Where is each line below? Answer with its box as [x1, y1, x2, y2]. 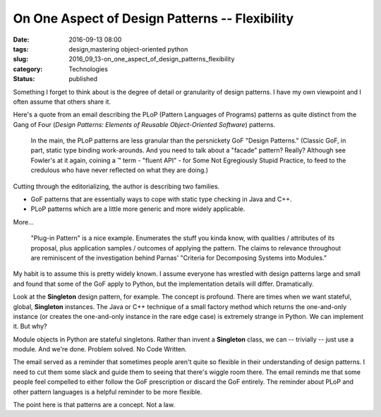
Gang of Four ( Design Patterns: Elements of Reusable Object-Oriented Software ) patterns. [13, 120, 275, 128]
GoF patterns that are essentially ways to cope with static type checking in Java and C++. [30, 195, 292, 204]
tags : [13, 44, 29, 53]
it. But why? [13, 322, 47, 331]
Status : [13, 75, 35, 83]
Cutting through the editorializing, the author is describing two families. [13, 182, 220, 191]
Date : [13, 35, 30, 44]
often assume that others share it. [13, 97, 111, 106]
